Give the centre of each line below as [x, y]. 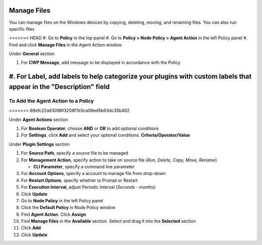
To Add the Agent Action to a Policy [51, 101]
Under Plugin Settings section [39, 144]
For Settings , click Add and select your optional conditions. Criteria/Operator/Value [106, 135]
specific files [22, 29]
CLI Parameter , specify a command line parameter [84, 166]
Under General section [32, 54]
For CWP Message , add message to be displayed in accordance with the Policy [101, 63]
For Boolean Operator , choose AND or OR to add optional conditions [90, 128]
